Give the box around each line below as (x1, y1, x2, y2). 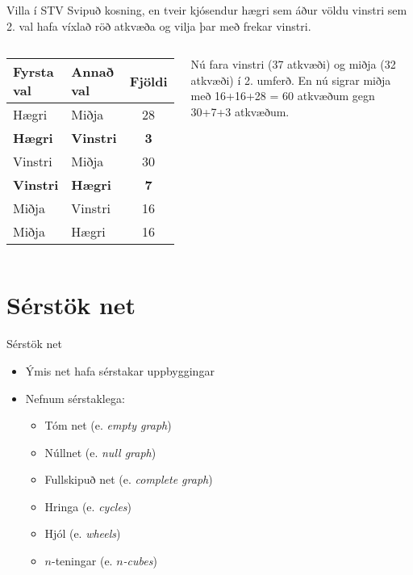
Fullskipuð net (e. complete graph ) (44, 471, 213, 488)
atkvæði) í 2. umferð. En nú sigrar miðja (190, 71, 391, 88)
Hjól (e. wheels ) (44, 525, 121, 542)
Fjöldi (129, 71, 168, 90)
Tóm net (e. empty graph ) (44, 417, 172, 434)
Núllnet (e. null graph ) (44, 443, 156, 460)
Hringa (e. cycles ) (44, 497, 132, 514)
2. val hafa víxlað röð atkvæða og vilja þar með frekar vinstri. (6, 17, 311, 34)
